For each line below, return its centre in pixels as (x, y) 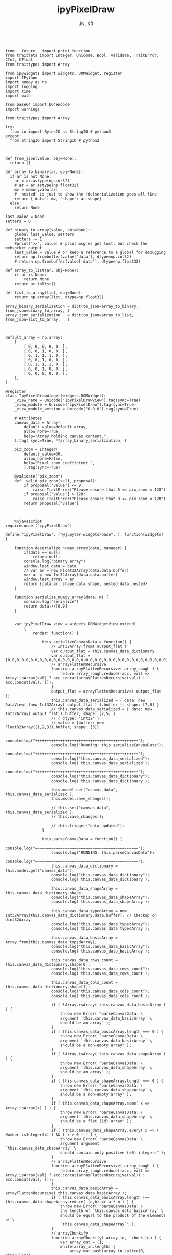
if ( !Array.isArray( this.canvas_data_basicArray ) (109, 1005)
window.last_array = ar (49, 579)
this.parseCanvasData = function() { (82, 839)
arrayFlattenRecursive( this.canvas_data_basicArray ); (66, 1193)
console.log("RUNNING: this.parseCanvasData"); (103, 852)
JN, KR (86, 24)
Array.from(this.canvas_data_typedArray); (51, 942)
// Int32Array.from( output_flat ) (89, 646)
